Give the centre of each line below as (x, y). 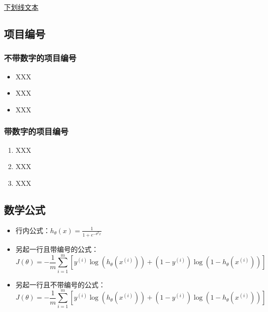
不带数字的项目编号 (40, 58)
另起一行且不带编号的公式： (60, 284)
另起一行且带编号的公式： (57, 249)
